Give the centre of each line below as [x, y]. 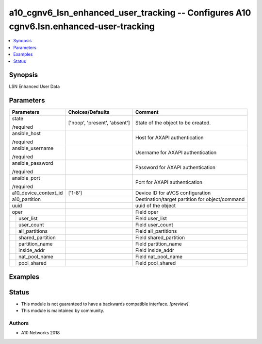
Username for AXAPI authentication [176, 153]
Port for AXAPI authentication [169, 182]
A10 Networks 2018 [41, 333]
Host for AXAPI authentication [169, 138]
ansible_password [33, 163]
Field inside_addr [155, 250]
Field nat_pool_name [159, 257]
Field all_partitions [156, 231]
